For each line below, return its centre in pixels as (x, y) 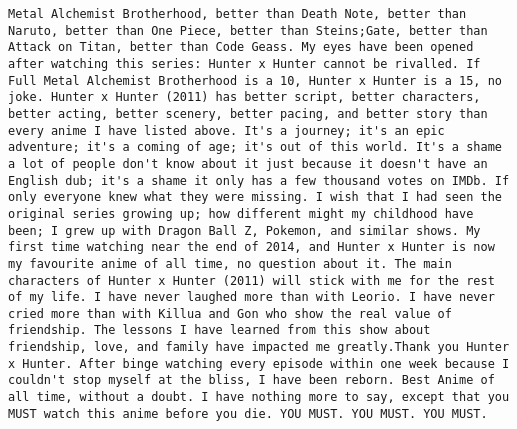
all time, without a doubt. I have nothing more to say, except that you (259, 397)
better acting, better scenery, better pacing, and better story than (248, 113)
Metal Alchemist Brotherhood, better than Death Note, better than (237, 14)
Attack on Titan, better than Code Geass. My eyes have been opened (241, 47)
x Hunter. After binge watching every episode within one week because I (259, 363)
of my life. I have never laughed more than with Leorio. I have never (251, 297)
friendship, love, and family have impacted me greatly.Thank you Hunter (259, 347)
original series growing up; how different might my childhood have (241, 213)
